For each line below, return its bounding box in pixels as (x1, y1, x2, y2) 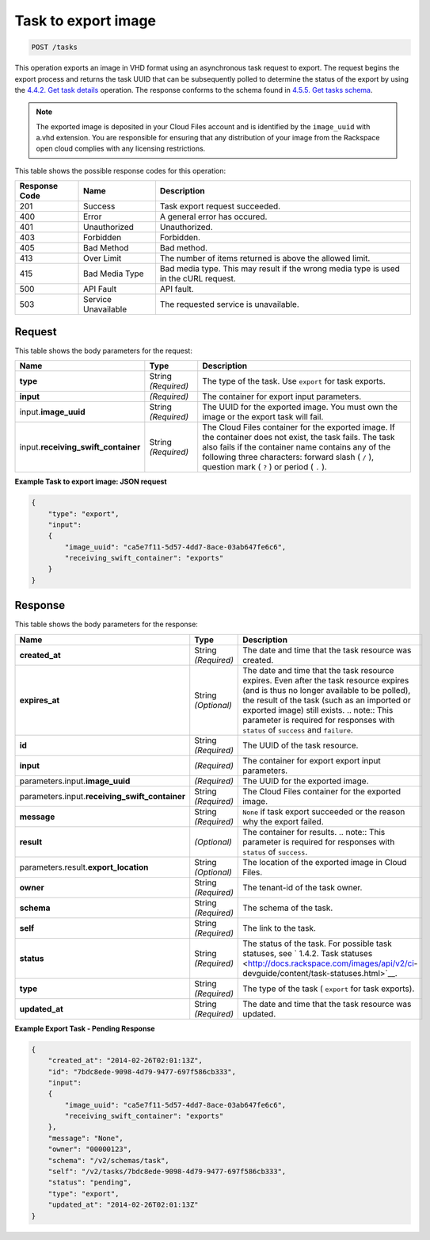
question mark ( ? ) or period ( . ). (202, 461, 328, 473)
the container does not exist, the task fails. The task (202, 432, 395, 443)
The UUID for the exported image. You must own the (202, 401, 398, 412)
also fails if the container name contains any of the (202, 442, 391, 453)
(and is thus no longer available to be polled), (242, 684, 411, 695)
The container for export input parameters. (202, 391, 362, 402)
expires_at (19, 695, 60, 706)
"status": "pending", (48, 1178, 132, 1187)
